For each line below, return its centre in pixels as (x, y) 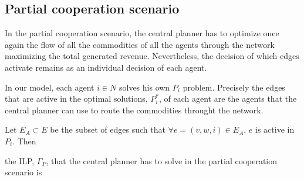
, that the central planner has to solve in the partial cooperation (162, 160)
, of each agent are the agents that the (228, 98)
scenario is (23, 172)
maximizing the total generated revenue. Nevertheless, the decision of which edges (152, 56)
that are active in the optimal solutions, (76, 98)
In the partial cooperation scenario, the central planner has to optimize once (142, 33)
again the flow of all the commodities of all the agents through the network (140, 44)
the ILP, (20, 160)
